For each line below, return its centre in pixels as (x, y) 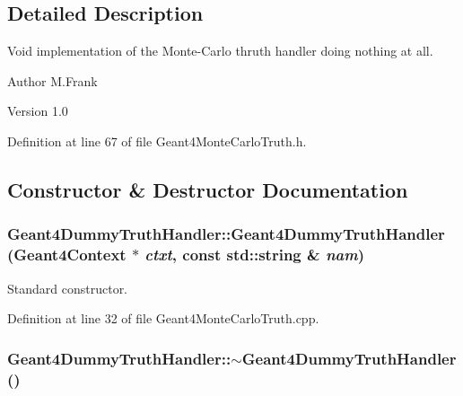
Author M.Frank (52, 80)
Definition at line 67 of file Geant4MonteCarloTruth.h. (157, 141)
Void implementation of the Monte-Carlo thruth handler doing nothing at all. (220, 51)
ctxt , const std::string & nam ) (254, 255)
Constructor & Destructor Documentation (208, 189)
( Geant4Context (67, 255)
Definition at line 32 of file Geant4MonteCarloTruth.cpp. (163, 318)
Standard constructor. (68, 288)
